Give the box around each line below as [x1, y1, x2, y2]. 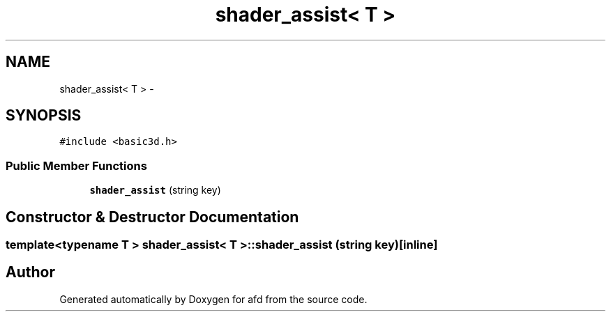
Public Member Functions [6, 158, 147, 173]
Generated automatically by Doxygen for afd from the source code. [59, 293, 368, 305]
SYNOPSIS [6, 107, 82, 125]
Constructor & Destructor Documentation [6, 208, 299, 226]
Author [6, 263, 55, 281]
